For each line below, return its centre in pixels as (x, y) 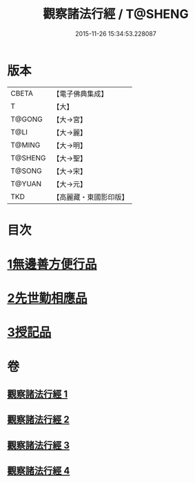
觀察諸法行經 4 (39, 471)
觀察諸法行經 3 (39, 445)
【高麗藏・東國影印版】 (91, 197)
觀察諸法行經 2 (39, 420)
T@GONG (27, 119)
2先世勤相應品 (47, 299)
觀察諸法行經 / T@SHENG (116, 14)
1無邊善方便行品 (52, 264)
